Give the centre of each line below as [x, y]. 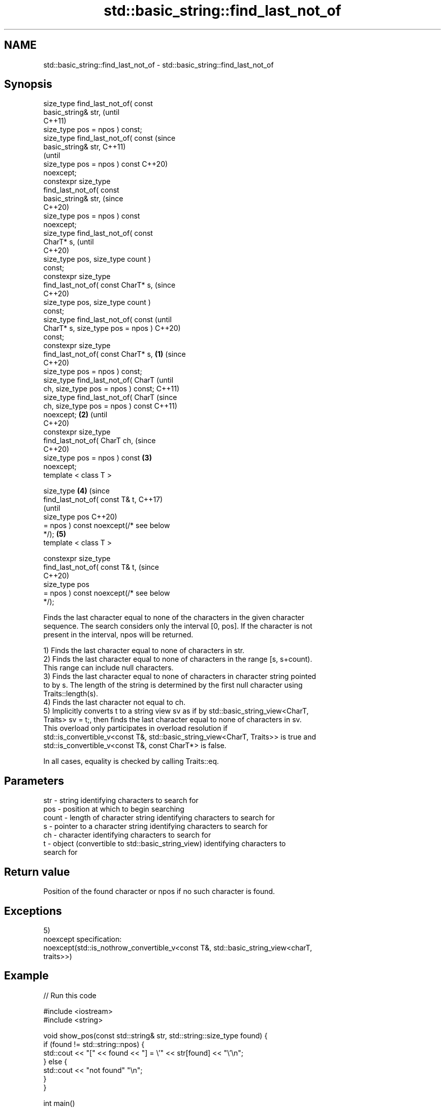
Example [26, 976]
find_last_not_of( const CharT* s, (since [109, 285]
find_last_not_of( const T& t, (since [101, 567]
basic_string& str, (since [83, 199]
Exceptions [33, 911]
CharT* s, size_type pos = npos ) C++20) [112, 328]
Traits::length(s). [71, 694]
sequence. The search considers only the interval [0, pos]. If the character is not [178, 626]
